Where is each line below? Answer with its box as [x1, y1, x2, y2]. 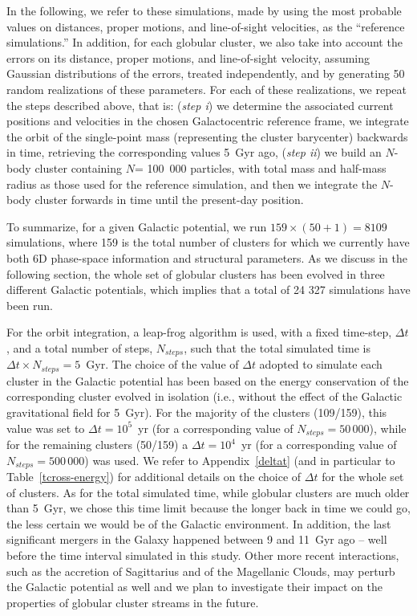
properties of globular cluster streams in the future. [6, 594, 259, 610]
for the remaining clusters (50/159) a [6, 436, 188, 453]
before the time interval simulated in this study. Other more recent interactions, [6, 547, 399, 564]
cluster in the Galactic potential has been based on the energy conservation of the [6, 372, 409, 389]
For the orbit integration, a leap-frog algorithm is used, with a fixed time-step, [6, 324, 392, 341]
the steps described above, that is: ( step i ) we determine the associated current [6, 96, 394, 113]
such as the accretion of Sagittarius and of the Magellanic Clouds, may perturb [6, 562, 395, 579]
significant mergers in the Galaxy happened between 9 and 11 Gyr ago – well [6, 531, 387, 548]
